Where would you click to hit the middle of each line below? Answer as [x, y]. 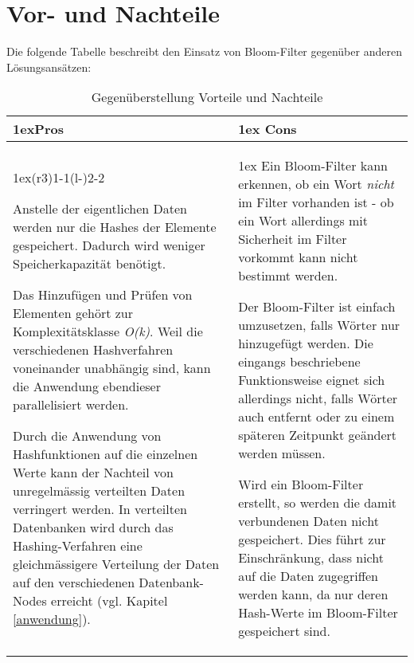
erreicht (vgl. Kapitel [109, 601]
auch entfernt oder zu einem [316, 417]
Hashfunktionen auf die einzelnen [105, 454]
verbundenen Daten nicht [309, 521]
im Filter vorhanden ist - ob [316, 202]
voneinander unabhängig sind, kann [112, 368]
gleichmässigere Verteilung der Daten [116, 564]
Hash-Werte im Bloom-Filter [318, 613]
